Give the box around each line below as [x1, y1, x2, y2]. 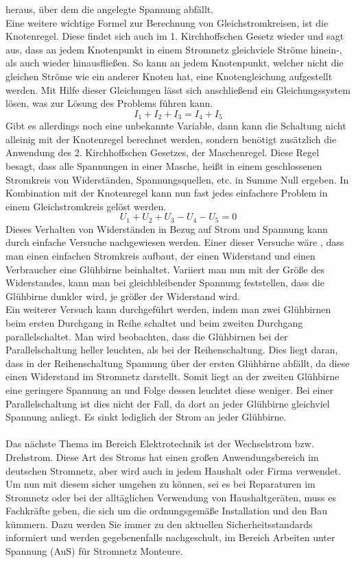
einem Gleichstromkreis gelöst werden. [5, 199, 167, 213]
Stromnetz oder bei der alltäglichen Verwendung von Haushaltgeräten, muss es [5, 490, 336, 504]
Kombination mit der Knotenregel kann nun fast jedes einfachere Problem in [5, 186, 328, 200]
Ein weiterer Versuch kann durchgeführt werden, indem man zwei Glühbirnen [5, 302, 331, 316]
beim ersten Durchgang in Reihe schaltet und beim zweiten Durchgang [5, 315, 303, 329]
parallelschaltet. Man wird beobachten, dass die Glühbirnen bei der [5, 329, 288, 343]
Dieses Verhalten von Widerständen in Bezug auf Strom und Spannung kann [5, 221, 328, 236]
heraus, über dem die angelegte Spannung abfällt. [5, 2, 214, 16]
